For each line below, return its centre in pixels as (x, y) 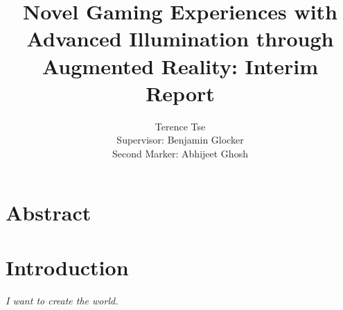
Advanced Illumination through (180, 38)
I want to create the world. (62, 300)
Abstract (49, 213)
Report (180, 93)
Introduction (67, 267)
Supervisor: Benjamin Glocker (180, 140)
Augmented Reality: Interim (180, 66)
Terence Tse (180, 126)
